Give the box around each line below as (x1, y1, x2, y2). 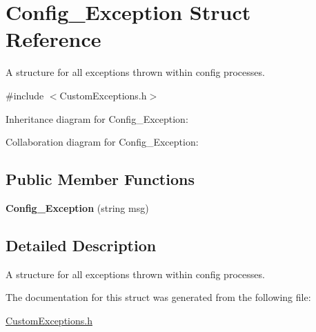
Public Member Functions (6, 168, 195, 190)
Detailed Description (6, 234, 157, 255)
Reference (6, 25, 101, 53)
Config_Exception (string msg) (6, 200, 149, 215)
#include (6, 88, 44, 102)
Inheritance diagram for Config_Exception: (6, 111, 188, 126)
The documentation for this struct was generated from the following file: (6, 290, 311, 304)
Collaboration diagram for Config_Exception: (6, 135, 199, 149)
